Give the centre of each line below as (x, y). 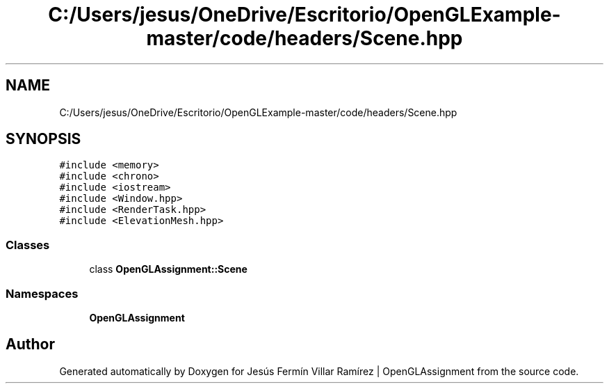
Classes (28, 245)
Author (30, 344)
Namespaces (42, 293)
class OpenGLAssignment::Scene (168, 269)
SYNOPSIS (43, 139)
